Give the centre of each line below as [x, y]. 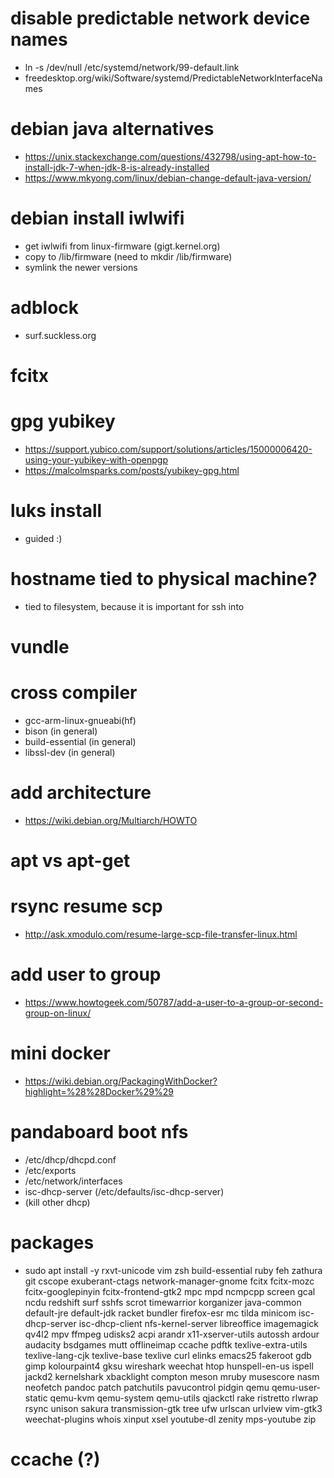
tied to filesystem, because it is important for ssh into [134, 606]
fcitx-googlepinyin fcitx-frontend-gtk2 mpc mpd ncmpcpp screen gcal [170, 1291]
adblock [45, 308]
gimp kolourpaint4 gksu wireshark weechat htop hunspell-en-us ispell [169, 1366]
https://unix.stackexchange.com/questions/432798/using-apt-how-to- [170, 156]
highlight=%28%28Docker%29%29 [99, 1091]
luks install [56, 511]
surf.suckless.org [60, 335]
